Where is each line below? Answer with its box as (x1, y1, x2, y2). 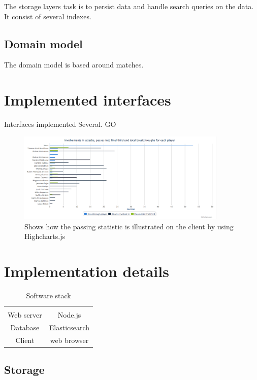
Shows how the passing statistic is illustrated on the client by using (24, 221, 234, 231)
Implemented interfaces (4, 89, 171, 110)
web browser (50, 334, 89, 345)
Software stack (26, 290, 71, 301)
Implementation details (4, 261, 169, 282)
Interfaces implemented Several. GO (4, 119, 116, 129)
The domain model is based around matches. (4, 59, 144, 70)
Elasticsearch (49, 322, 90, 333)
